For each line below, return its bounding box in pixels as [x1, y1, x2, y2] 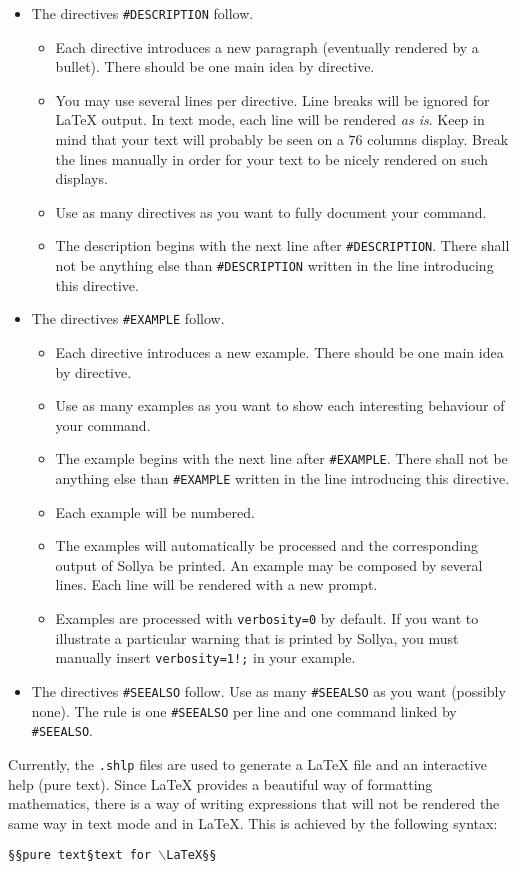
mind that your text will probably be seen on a [55, 129, 344, 150]
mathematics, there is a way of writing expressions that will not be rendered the [8, 793, 500, 814]
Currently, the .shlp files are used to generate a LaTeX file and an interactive [8, 753, 487, 774]
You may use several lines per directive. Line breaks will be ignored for [55, 89, 490, 110]
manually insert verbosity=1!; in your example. [55, 647, 356, 668]
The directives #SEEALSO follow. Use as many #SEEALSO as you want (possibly [31, 680, 506, 701]
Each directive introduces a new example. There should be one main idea [55, 341, 504, 362]
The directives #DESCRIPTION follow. [31, 3, 254, 23]
